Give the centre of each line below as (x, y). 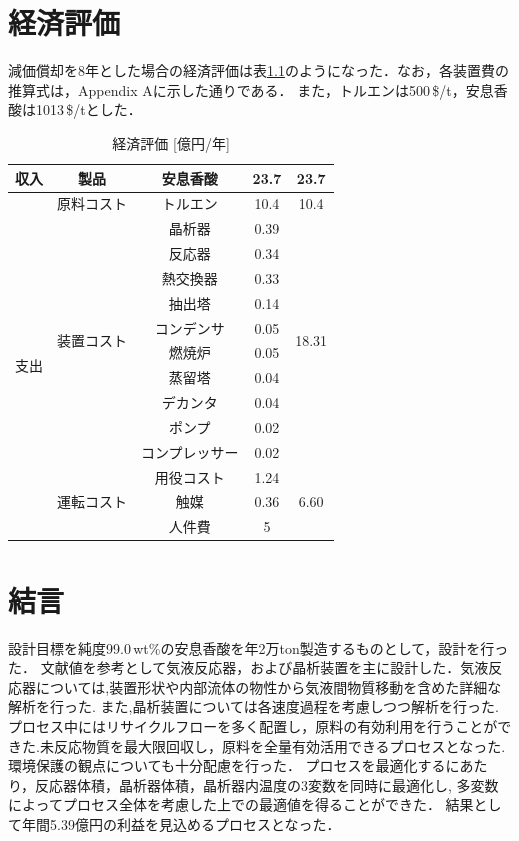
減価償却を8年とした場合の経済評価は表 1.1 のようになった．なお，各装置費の (258, 70)
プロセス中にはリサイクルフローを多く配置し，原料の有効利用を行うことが (253, 725)
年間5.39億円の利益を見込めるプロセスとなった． (181, 823)
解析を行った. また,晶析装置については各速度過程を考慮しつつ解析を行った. (253, 706)
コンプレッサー (190, 451)
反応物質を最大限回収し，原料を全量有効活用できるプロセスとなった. (279, 745)
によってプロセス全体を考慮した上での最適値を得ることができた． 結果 (241, 804)
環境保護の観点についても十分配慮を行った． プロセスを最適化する (227, 765)
